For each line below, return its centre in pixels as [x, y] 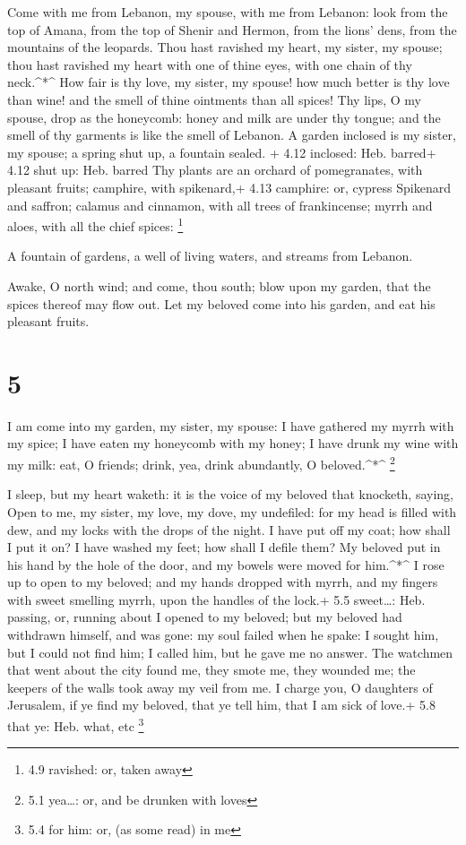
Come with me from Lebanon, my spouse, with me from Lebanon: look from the [228, 12]
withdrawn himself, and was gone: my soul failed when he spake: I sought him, [223, 635]
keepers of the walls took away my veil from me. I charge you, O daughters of [220, 687]
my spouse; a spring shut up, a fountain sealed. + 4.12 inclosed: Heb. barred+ [222, 152]
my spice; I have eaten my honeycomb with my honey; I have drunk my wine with [233, 443]
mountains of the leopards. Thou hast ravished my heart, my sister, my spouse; [225, 47]
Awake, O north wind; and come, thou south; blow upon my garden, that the [219, 285]
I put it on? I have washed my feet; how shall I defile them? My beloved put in [224, 547]
